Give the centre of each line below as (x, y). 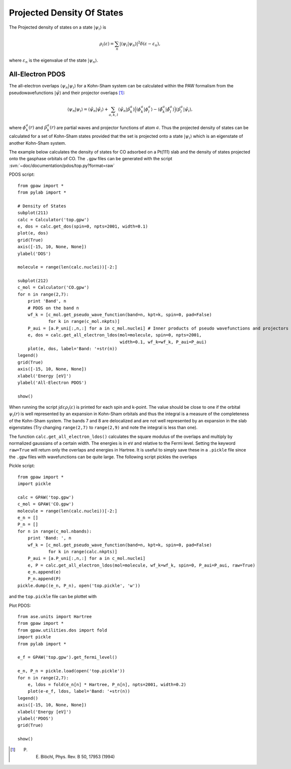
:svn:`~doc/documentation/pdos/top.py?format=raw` (62, 166)
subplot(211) (33, 213)
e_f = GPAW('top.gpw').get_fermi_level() (67, 657)
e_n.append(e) (44, 572)
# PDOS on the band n (53, 308)
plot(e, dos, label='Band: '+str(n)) (72, 349)
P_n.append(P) (44, 579)
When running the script (33, 407)
